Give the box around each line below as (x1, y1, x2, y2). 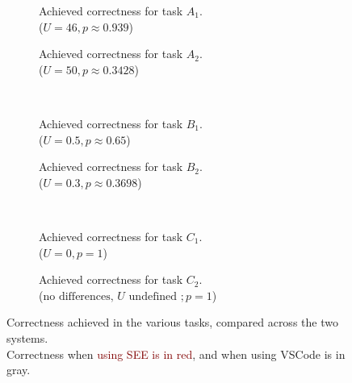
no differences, (43, 290, 114, 302)
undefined (128, 290, 178, 302)
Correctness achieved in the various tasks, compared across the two (6, 314, 338, 331)
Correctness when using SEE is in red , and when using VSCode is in (6, 345, 346, 362)
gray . (6, 361, 31, 378)
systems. (6, 329, 48, 346)
